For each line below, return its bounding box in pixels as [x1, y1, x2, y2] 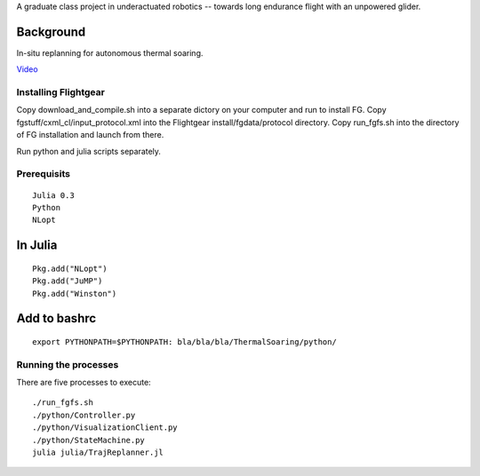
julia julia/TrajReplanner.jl [32, 448, 164, 457]
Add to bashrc [16, 311, 97, 326]
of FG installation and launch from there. [16, 130, 164, 140]
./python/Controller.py [32, 409, 136, 420]
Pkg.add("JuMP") [32, 276, 103, 286]
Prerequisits [16, 168, 71, 180]
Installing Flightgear [16, 86, 106, 99]
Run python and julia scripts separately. [16, 146, 162, 156]
